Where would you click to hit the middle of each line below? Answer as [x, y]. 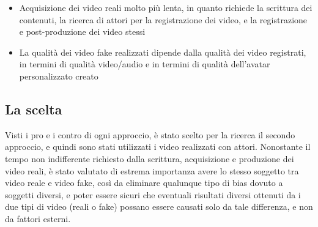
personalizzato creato [59, 76]
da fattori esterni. [38, 218]
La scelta [34, 109]
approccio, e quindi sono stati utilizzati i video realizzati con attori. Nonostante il [158, 147]
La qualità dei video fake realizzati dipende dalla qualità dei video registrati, [163, 52]
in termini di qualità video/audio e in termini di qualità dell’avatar [145, 64]
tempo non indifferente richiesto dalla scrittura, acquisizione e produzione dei [150, 158]
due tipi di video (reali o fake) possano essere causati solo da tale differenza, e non [159, 207]
